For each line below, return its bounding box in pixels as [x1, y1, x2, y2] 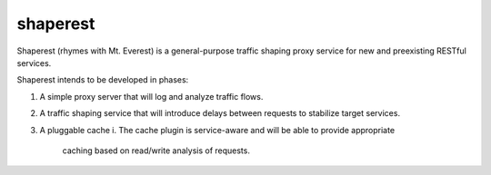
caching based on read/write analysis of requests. [62, 145, 250, 156]
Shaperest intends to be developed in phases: [16, 74, 189, 85]
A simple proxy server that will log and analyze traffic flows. [39, 91, 264, 102]
